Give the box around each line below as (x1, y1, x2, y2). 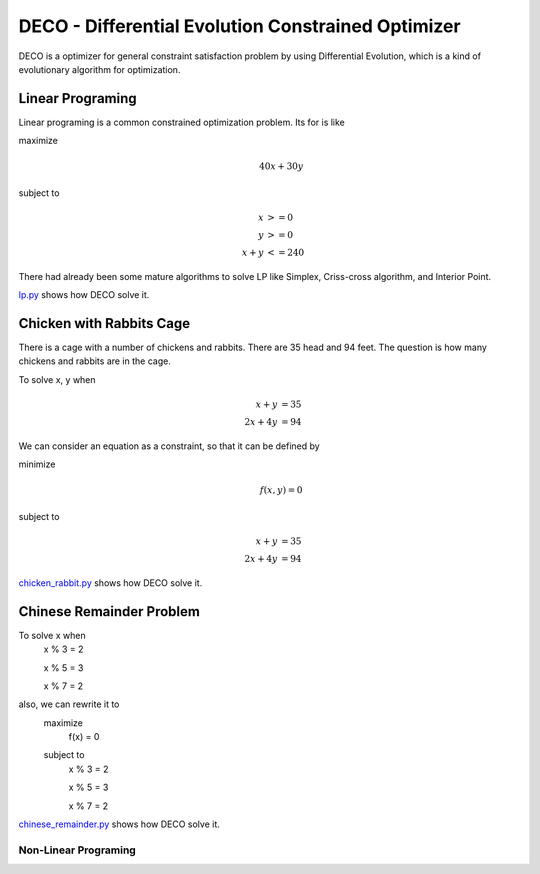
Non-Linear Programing (18, 843, 137, 857)
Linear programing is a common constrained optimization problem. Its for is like (18, 116, 345, 128)
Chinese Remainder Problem (18, 603, 200, 620)
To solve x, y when (18, 373, 96, 385)
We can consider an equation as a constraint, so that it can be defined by (18, 440, 320, 452)
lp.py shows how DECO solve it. (18, 289, 150, 301)
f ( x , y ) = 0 (260, 485, 303, 496)
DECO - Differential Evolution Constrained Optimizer (18, 15, 461, 37)
